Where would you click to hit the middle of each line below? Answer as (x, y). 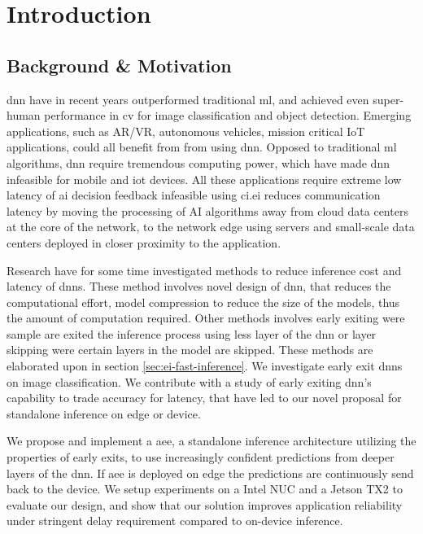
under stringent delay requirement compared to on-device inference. (175, 521)
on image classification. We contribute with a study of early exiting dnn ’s (189, 381)
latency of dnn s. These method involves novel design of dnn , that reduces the (199, 286)
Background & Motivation (119, 65)
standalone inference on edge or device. (104, 413)
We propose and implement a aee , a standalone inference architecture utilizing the (211, 441)
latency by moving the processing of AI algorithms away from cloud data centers (207, 210)
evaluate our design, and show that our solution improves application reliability (205, 504)
